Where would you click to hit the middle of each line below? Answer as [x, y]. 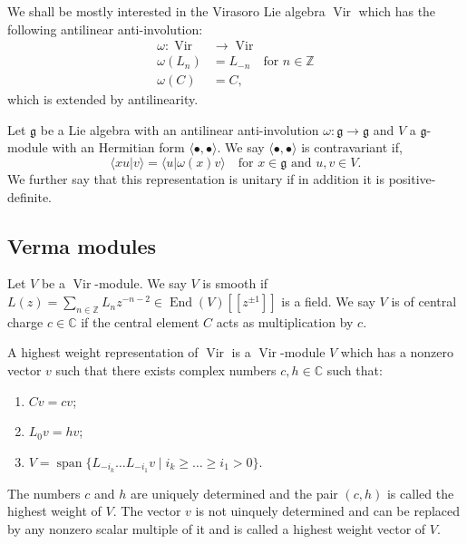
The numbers [44, 493]
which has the [397, 11]
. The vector [147, 511]
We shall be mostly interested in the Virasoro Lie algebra [166, 11]
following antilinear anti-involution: [105, 29]
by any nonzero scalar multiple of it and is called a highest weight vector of [217, 528]
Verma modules [82, 245]
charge [25, 321]
